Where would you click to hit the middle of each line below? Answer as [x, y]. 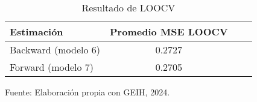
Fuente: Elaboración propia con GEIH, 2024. [87, 92]
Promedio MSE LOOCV [169, 31]
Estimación [36, 31]
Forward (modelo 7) [52, 67]
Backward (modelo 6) [55, 49]
